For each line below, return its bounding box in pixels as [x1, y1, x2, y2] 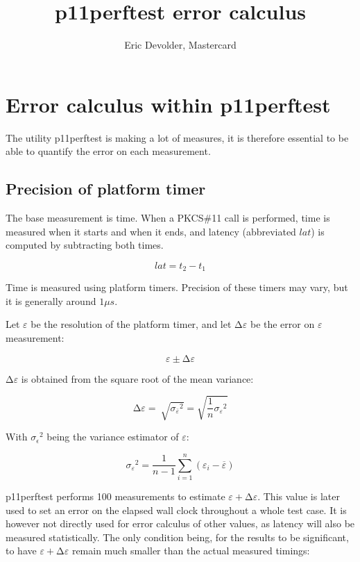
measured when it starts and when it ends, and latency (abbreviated [6, 224, 296, 238]
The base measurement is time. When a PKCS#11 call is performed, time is [6, 210, 330, 225]
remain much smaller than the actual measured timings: [71, 543, 310, 558]
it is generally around [6, 293, 96, 308]
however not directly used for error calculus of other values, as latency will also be [6, 516, 355, 531]
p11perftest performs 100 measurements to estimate [6, 488, 225, 503]
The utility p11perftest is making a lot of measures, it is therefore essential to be [6, 130, 349, 144]
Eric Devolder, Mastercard [124, 38, 237, 52]
